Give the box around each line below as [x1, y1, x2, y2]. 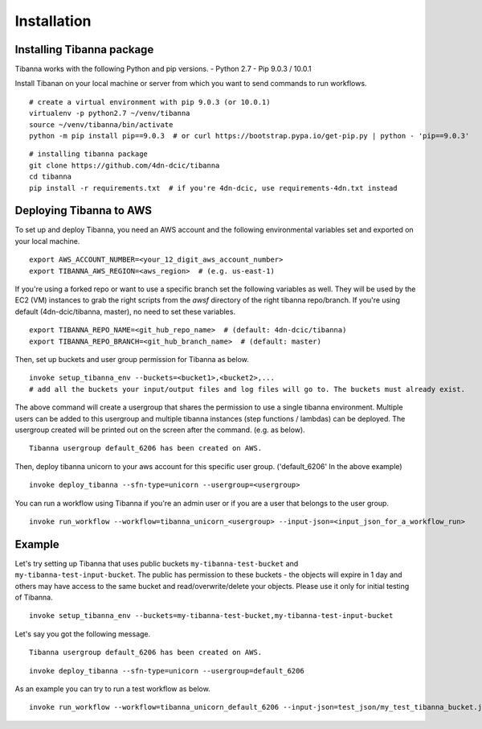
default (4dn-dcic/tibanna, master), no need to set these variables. [14, 307, 236, 316]
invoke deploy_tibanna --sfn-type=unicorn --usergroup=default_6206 [29, 666, 304, 675]
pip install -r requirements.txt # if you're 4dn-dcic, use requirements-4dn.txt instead [29, 183, 398, 192]
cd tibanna [29, 172, 72, 181]
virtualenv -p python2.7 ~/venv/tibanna [29, 109, 190, 118]
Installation [14, 12, 92, 30]
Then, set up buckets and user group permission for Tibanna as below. [14, 355, 249, 364]
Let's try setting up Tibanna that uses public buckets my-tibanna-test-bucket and [14, 558, 299, 568]
